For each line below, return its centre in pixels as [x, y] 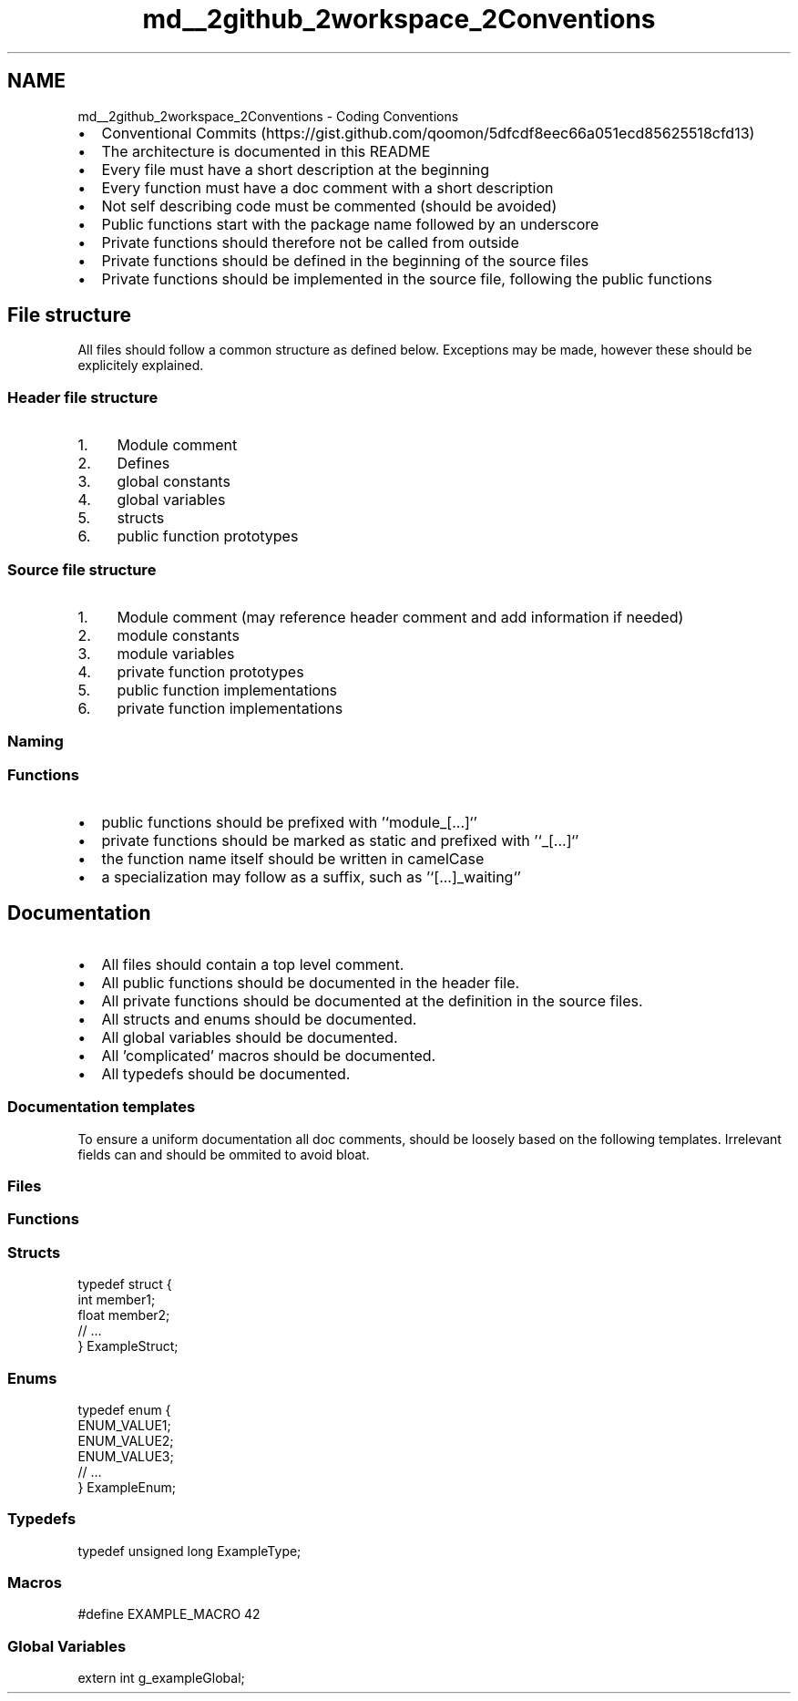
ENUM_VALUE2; [126, 1440]
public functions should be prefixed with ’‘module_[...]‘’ [289, 823]
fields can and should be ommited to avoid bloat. [224, 1154]
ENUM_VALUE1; [124, 1425]
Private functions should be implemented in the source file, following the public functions [407, 278]
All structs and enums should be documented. [259, 1019]
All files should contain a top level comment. [253, 964]
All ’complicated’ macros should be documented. [269, 1055]
